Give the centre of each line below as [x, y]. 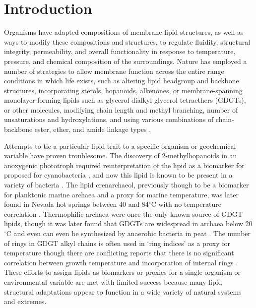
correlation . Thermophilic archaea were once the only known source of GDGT [123, 214]
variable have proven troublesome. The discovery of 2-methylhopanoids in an [121, 155]
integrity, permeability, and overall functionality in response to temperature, [120, 51]
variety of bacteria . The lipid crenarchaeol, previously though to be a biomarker [127, 185]
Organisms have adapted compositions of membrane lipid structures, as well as [124, 32]
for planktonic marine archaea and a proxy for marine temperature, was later [121, 194]
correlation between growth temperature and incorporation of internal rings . [121, 262]
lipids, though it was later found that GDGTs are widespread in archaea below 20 [128, 223]
